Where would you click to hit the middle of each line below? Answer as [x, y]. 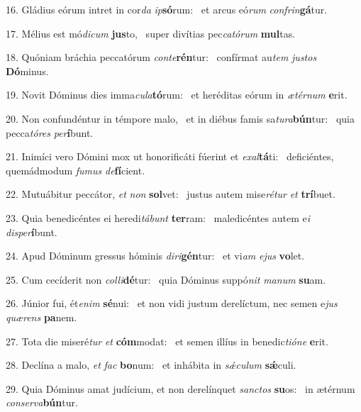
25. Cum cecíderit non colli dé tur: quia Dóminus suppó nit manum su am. [166, 279]
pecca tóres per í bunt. [50, 132]
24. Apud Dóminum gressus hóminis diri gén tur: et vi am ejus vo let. [155, 256]
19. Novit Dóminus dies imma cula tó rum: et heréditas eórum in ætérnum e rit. [177, 95]
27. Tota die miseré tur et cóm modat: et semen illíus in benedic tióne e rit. [167, 341]
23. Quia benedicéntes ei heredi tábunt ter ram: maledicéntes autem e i [158, 217]
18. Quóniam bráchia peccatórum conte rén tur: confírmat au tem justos [161, 57]
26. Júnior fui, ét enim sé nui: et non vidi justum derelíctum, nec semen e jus [172, 303]
